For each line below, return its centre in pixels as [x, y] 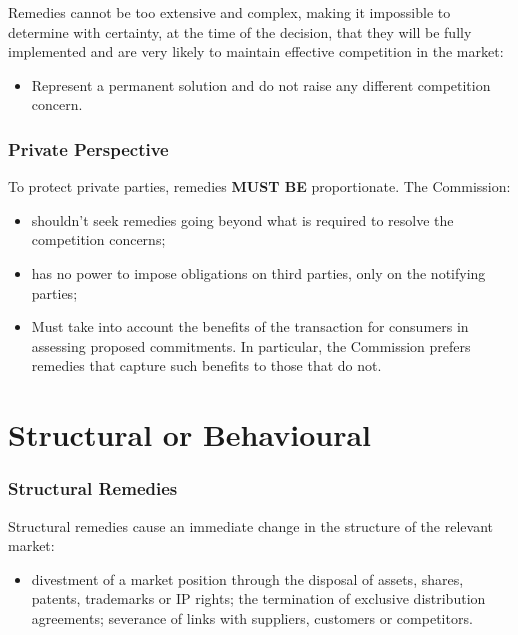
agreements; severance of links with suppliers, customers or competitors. [252, 617]
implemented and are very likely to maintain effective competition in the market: [256, 51]
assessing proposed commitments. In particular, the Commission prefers [251, 345]
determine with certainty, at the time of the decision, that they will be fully [240, 31]
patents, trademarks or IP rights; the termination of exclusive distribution [258, 598]
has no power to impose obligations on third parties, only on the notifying [258, 272]
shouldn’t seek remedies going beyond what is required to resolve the [242, 219]
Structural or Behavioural [190, 434]
